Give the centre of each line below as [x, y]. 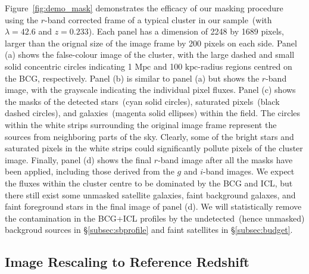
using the [22, 19]
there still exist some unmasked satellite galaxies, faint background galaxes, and [150, 194]
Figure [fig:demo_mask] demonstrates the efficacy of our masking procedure [144, 8]
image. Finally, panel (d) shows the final [78, 159]
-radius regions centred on [245, 66]
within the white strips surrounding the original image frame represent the [141, 124]
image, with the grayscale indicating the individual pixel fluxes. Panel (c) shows [150, 90]
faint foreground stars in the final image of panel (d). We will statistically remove [153, 206]
